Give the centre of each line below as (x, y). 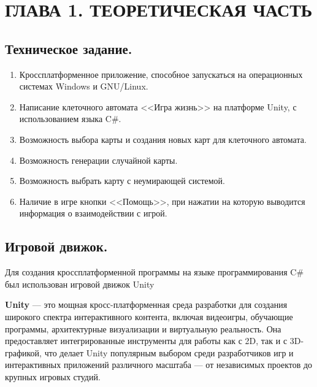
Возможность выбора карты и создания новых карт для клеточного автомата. (163, 139)
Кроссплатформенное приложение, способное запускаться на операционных (161, 74)
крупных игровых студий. (53, 376)
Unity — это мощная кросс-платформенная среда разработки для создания (146, 305)
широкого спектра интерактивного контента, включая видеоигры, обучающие (149, 316)
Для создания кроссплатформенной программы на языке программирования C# (155, 272)
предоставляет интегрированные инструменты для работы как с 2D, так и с (146, 341)
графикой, (23, 352)
